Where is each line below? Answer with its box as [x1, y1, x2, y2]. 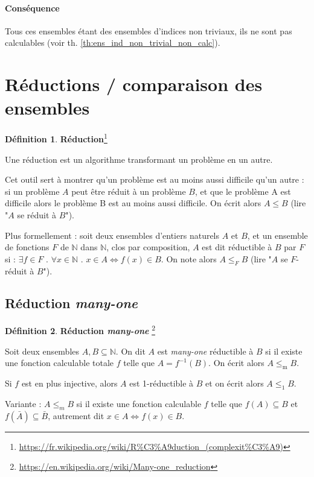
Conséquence [5, 1, 60, 14]
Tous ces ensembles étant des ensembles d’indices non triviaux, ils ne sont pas [5, 24, 292, 37]
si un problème [5, 185, 60, 197]
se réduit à [17, 208, 57, 221]
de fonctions [5, 241, 50, 253]
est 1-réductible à [129, 376, 194, 389]
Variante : [5, 397, 42, 409]
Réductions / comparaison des [5, 72, 263, 96]
